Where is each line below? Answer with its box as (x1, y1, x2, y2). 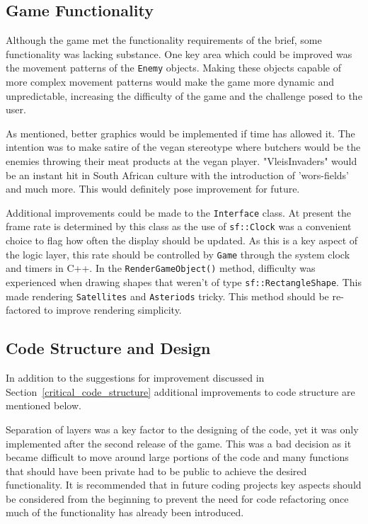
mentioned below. (6, 398, 81, 413)
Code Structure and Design (6, 337, 211, 359)
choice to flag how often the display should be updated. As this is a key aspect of (6, 233, 358, 248)
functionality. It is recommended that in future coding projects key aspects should (6, 477, 362, 492)
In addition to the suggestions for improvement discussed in (6, 370, 265, 385)
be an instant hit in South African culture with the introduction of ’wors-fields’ (6, 167, 350, 182)
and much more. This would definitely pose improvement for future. (6, 181, 300, 196)
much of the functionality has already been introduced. (6, 505, 244, 520)
